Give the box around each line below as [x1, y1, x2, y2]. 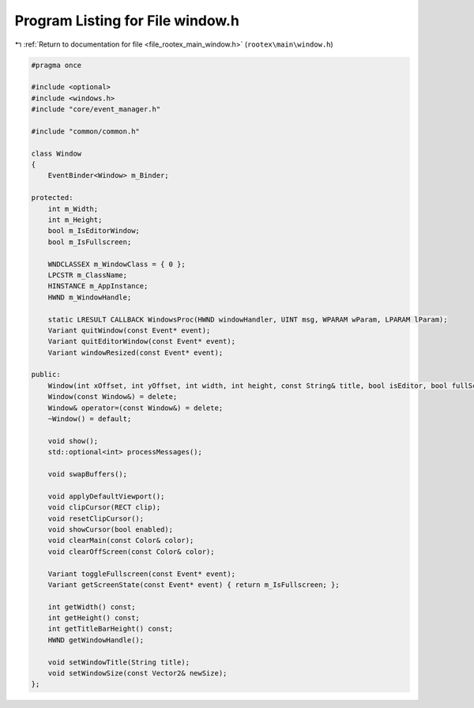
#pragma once [31, 60, 82, 70]
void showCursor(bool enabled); [47, 525, 174, 533]
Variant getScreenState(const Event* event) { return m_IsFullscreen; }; [47, 580, 340, 589]
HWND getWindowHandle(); [47, 635, 145, 644]
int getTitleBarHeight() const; [47, 624, 174, 634]
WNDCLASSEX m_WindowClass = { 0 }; [47, 259, 186, 269]
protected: [31, 194, 73, 202]
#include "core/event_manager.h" [31, 105, 161, 114]
